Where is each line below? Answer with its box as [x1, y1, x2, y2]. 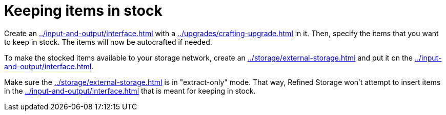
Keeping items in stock [4, 2, 163, 19]
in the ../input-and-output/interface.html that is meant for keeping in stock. [4, 86, 256, 95]
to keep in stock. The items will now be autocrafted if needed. [4, 37, 212, 46]
